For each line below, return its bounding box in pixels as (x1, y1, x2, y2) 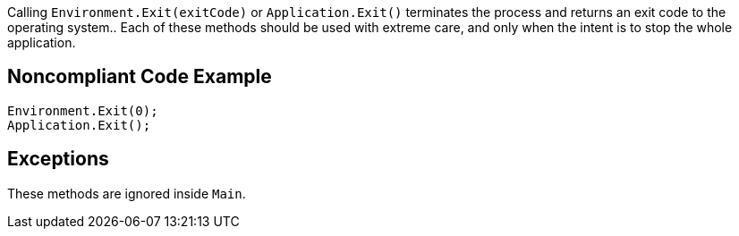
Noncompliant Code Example (7, 65, 272, 88)
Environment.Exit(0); (7, 103, 158, 118)
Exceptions (7, 147, 109, 171)
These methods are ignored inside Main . (7, 185, 246, 201)
